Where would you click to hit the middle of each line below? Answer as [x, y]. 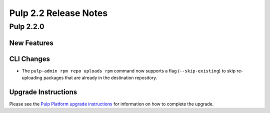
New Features [31, 43]
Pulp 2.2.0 [27, 26]
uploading [32, 78]
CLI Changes [29, 59]
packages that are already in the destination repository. [100, 78]
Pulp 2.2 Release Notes [58, 13]
